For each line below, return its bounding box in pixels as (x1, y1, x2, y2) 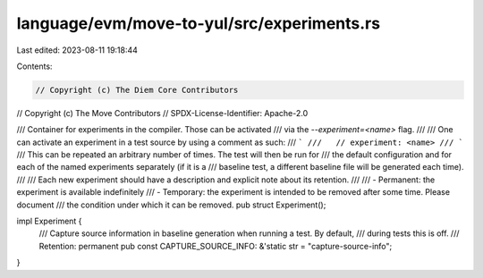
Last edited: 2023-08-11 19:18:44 (16, 45, 139, 55)
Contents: (16, 61, 53, 72)
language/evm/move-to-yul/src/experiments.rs (16, 13, 380, 33)
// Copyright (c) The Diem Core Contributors (35, 85, 239, 95)
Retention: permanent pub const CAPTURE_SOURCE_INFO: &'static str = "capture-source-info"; (38, 240, 393, 251)
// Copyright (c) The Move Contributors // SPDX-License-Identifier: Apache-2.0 (16, 107, 309, 118)
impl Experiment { (16, 215, 82, 227)
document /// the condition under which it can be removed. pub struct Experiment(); (16, 199, 326, 210)
